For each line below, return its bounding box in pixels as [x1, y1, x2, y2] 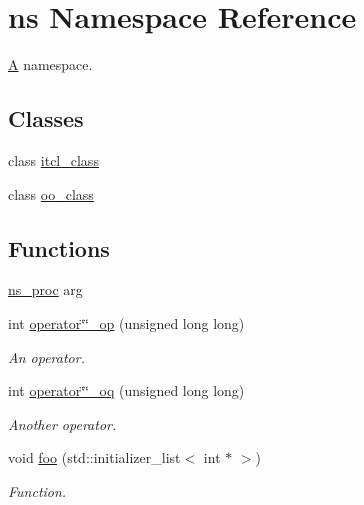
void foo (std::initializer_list [8, 447, 181, 468]
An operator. [8, 346, 85, 367]
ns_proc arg [8, 279, 83, 300]
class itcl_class [8, 149, 99, 170]
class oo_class [8, 183, 94, 204]
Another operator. [8, 413, 117, 434]
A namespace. [8, 54, 93, 75]
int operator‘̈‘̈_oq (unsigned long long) [8, 380, 245, 401]
